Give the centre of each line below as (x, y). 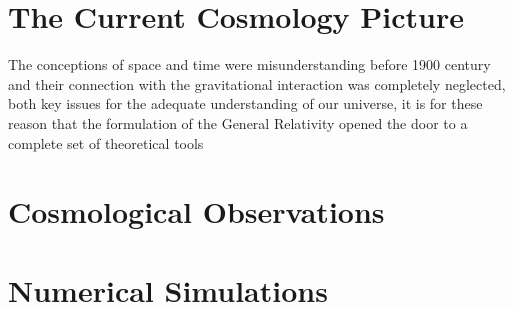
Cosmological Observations (196, 211)
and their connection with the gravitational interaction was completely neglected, (257, 83)
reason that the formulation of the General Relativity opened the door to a (238, 122)
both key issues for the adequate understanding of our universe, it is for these (245, 103)
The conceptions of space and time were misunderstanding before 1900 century (249, 64)
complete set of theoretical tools (106, 142)
